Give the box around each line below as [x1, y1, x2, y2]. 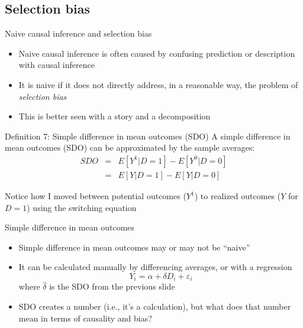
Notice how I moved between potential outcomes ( [5, 190, 186, 202]
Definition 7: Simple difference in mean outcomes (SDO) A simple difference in [5, 129, 291, 142]
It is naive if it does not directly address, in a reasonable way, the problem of [18, 78, 298, 90]
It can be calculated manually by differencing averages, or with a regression [18, 261, 292, 273]
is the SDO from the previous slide [49, 280, 175, 293]
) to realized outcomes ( [194, 190, 281, 202]
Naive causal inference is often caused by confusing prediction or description [18, 47, 295, 59]
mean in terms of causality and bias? [18, 311, 152, 324]
